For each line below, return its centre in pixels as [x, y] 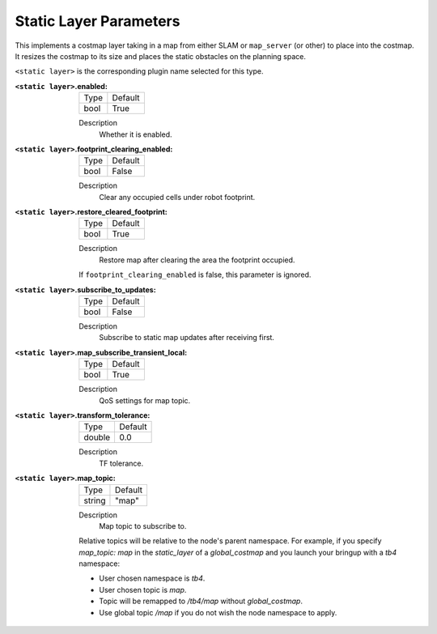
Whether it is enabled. [136, 134]
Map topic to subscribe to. [143, 525]
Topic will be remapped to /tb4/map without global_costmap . [201, 601]
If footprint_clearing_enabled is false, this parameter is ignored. [195, 274]
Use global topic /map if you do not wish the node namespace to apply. [218, 612]
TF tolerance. [121, 463]
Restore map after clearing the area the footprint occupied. [197, 260]
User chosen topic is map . [143, 589]
